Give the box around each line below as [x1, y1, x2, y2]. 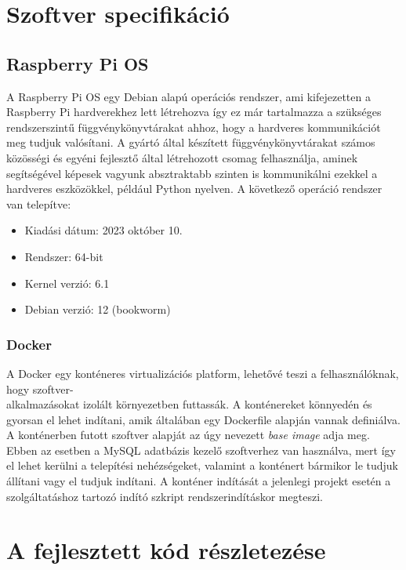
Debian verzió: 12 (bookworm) [24, 301, 171, 318]
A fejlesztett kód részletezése [6, 534, 326, 566]
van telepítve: [6, 195, 71, 212]
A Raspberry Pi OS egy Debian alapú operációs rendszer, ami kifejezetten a [6, 88, 371, 104]
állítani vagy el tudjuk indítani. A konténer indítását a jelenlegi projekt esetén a [6, 473, 391, 489]
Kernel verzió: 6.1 [24, 274, 110, 291]
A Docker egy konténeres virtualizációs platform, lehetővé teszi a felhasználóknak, [6, 365, 399, 381]
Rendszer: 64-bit [24, 248, 103, 264]
